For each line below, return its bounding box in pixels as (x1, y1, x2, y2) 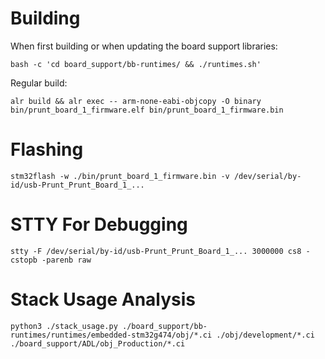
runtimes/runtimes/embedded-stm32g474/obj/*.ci (10, 330, 213, 340)
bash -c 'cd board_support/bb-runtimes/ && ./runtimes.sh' (10, 59, 262, 69)
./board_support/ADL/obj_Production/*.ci (10, 338, 186, 349)
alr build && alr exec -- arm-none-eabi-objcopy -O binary (10, 96, 262, 106)
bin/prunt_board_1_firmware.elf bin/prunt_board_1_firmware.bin (10, 105, 284, 115)
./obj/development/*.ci (216, 330, 315, 340)
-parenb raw (41, 255, 92, 265)
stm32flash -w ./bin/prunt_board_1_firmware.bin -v (10, 171, 230, 181)
